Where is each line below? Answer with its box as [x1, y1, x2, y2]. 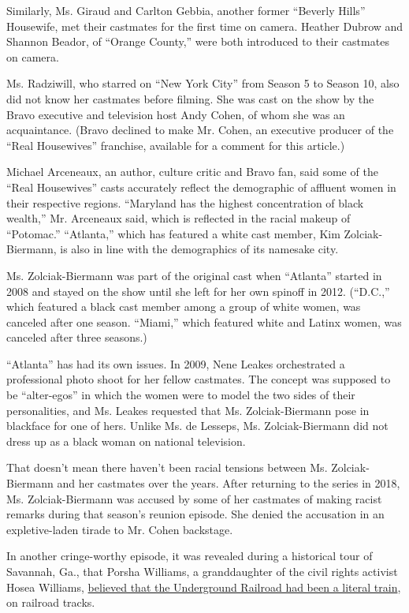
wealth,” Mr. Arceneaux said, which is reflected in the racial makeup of [6, 210, 351, 226]
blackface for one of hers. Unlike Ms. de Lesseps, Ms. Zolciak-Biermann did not [6, 417, 389, 434]
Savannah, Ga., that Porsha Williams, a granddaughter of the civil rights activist [6, 563, 398, 579]
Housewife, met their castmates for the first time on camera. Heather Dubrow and [6, 17, 403, 34]
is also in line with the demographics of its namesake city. [60, 241, 339, 257]
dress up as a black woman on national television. [6, 432, 246, 449]
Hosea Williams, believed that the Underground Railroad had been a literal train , [6, 578, 401, 595]
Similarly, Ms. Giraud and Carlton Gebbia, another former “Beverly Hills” [6, 2, 366, 18]
